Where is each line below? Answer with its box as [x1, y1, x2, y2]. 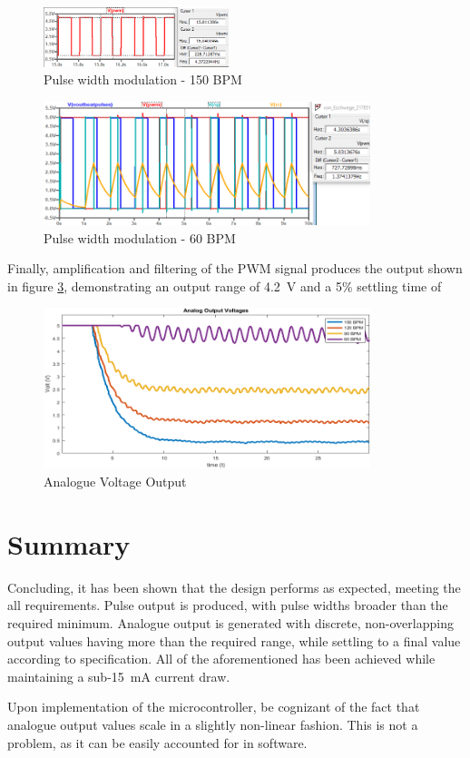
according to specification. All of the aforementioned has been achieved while [7, 649, 436, 668]
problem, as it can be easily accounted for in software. [7, 733, 308, 752]
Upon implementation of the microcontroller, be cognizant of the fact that [7, 697, 420, 716]
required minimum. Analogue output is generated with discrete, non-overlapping [7, 613, 454, 632]
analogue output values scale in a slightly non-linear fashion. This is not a [7, 714, 418, 733]
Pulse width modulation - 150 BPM [44, 70, 242, 89]
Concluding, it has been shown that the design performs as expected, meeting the [7, 577, 461, 596]
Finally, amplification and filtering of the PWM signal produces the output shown [7, 259, 463, 278]
